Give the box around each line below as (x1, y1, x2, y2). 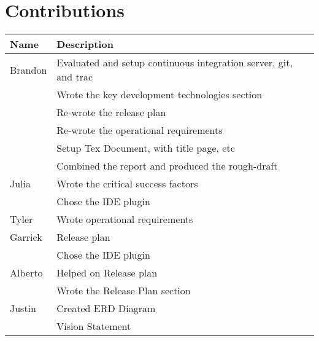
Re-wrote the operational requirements (56, 123, 223, 138)
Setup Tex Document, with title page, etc (56, 141, 235, 155)
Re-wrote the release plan (56, 105, 166, 120)
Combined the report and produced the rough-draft (56, 159, 278, 173)
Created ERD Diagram (56, 301, 156, 316)
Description (56, 37, 113, 52)
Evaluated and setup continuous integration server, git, (56, 55, 293, 70)
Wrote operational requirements (56, 212, 193, 227)
